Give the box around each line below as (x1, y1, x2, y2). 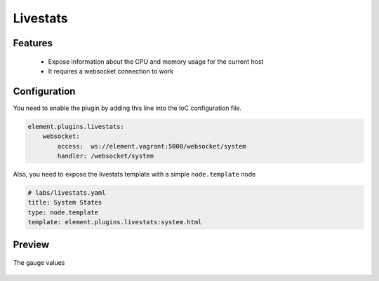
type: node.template (27, 208, 98, 217)
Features (13, 37, 53, 49)
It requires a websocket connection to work (48, 67, 174, 75)
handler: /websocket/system (57, 152, 154, 160)
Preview (13, 238, 50, 250)
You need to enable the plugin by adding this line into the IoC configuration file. (13, 104, 242, 112)
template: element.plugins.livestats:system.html (27, 218, 202, 226)
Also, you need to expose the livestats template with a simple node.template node (13, 170, 256, 178)
